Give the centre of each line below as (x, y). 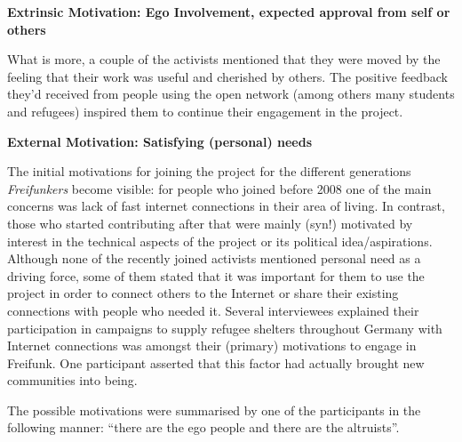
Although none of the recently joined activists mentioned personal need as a (214, 258)
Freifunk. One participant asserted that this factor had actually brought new (216, 362)
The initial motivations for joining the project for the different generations (209, 171)
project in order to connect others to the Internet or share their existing (203, 293)
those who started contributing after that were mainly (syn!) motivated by (210, 223)
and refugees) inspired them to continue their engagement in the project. (205, 111)
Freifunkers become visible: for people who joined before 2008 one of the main (219, 188)
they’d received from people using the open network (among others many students (231, 94)
